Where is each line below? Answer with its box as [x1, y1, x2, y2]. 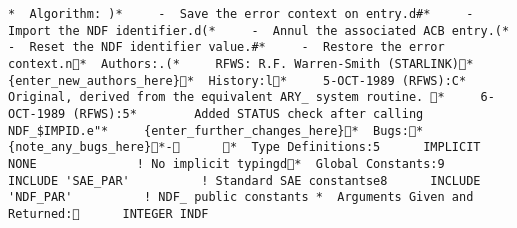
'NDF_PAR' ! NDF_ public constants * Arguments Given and [8, 190, 474, 205]
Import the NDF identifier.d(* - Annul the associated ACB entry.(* [8, 23, 510, 38]
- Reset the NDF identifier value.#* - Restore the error [8, 40, 445, 55]
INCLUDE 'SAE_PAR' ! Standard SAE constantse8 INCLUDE [8, 173, 481, 188]
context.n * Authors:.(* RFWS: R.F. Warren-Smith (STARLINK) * [8, 56, 474, 71]
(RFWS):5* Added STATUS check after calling [72, 106, 424, 121]
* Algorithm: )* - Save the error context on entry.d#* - [8, 7, 474, 21]
